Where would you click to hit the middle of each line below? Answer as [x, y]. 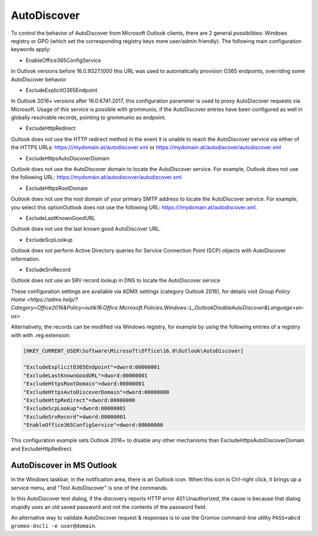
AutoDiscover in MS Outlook [64, 466]
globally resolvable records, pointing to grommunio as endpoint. [88, 117]
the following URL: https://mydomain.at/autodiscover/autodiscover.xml [96, 177]
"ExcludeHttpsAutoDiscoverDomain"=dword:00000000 [96, 392]
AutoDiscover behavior [39, 79]
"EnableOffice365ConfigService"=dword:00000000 [93, 425]
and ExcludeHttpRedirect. [42, 449]
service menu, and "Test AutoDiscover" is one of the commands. [90, 488]
